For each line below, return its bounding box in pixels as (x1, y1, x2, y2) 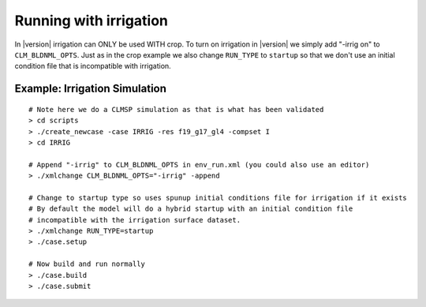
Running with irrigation (14, 12, 169, 29)
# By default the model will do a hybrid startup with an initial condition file (28, 204, 353, 213)
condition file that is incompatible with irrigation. (14, 62, 171, 71)
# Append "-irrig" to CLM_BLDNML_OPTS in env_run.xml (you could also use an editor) (28, 160, 370, 169)
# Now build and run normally (28, 260, 146, 268)
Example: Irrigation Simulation (14, 82, 167, 95)
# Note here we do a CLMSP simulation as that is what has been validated (28, 105, 324, 114)
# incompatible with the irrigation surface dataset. (28, 215, 241, 224)
